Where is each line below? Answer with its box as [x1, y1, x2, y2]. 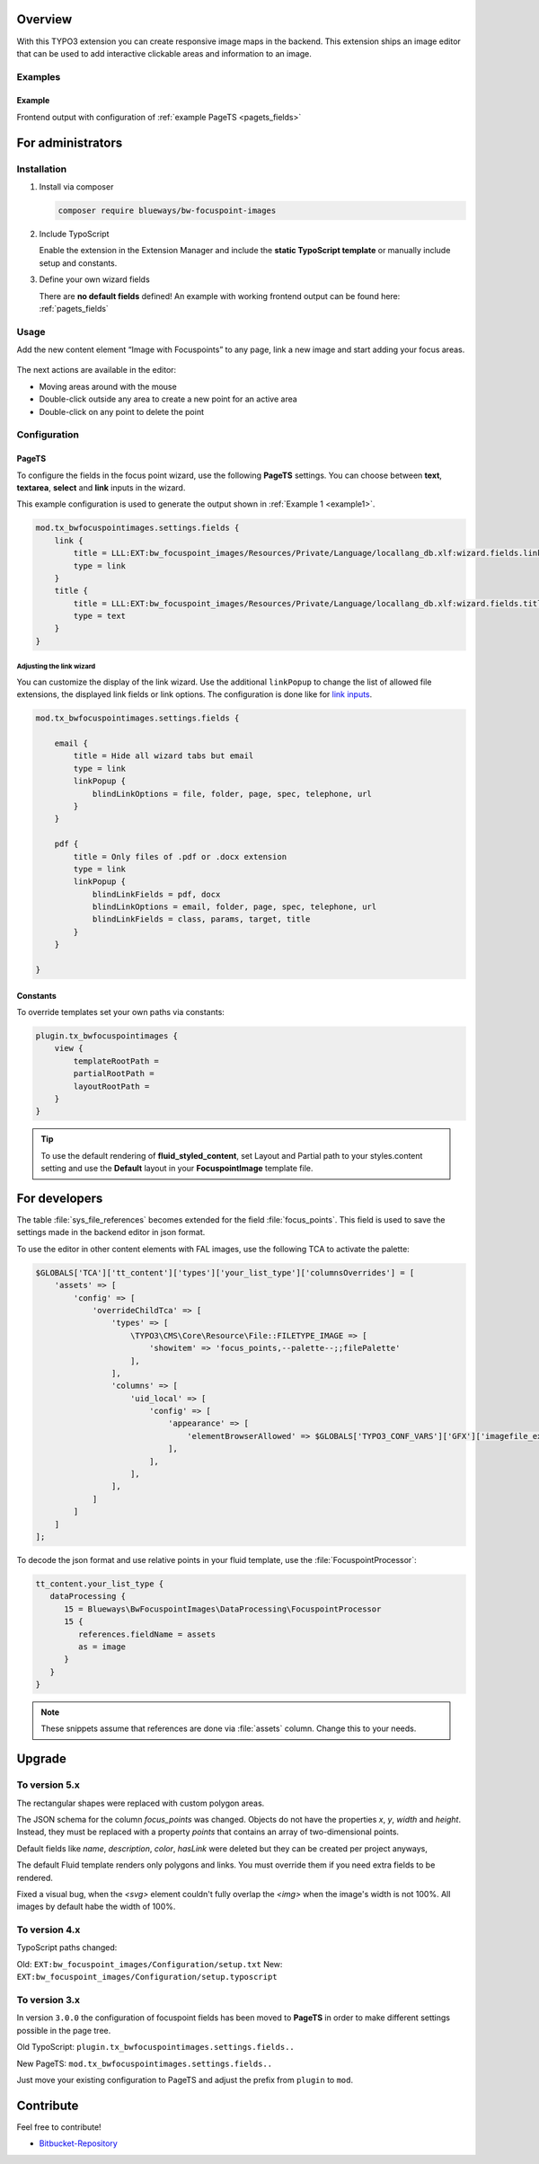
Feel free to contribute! [16, 2121, 102, 2133]
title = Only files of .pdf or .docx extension [73, 852, 287, 861]
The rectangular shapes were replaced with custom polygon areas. [16, 1797, 265, 1808]
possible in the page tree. [16, 2025, 111, 2036]
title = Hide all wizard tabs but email [73, 751, 254, 761]
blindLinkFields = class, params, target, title [92, 914, 311, 924]
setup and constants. [39, 257, 118, 269]
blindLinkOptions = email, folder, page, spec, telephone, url [92, 902, 377, 912]
